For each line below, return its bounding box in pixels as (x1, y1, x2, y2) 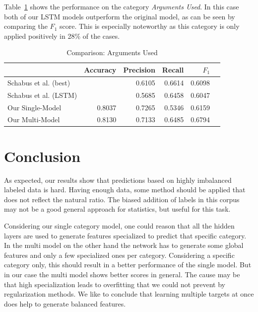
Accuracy (84, 64, 117, 75)
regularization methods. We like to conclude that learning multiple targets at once (4, 289, 254, 299)
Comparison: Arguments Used (66, 47, 158, 58)
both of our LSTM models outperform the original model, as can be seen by (4, 11, 235, 21)
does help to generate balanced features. (4, 298, 126, 309)
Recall (162, 64, 184, 75)
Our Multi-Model (7, 114, 60, 125)
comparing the (4, 21, 48, 31)
